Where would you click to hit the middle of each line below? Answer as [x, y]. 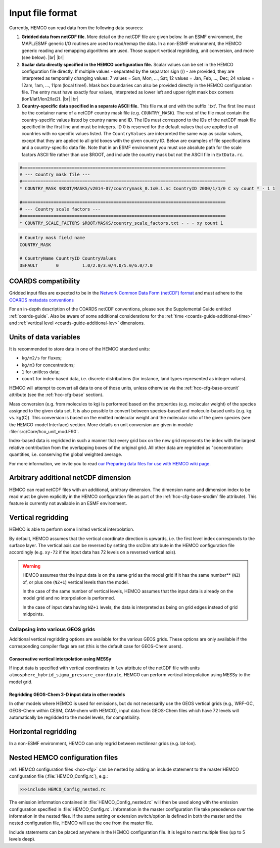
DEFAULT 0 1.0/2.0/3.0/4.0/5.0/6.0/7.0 [86, 265]
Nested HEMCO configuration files [64, 757]
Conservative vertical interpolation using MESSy [60, 659]
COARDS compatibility [45, 281]
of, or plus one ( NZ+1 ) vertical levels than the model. [76, 582]
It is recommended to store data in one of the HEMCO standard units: [80, 349]
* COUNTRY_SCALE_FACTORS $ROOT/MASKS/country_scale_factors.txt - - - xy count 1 [121, 223]
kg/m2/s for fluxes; [42, 358]
